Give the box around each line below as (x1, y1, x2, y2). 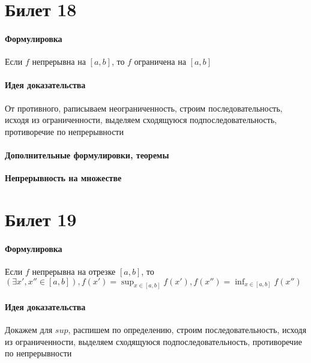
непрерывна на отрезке (32, 265, 116, 277)
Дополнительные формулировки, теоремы (5, 148, 169, 161)
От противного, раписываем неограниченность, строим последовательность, (5, 101, 283, 114)
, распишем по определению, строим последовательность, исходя (68, 323, 307, 336)
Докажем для (5, 323, 53, 336)
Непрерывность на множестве (5, 172, 122, 184)
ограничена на (134, 55, 186, 68)
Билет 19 (5, 206, 77, 231)
